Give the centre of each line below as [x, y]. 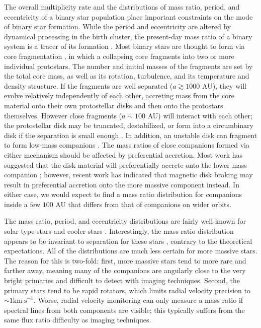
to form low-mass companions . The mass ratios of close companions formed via [127, 145]
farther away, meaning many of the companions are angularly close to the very [125, 270]
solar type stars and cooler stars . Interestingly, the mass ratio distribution [119, 231]
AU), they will [224, 85]
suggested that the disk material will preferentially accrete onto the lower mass [126, 165]
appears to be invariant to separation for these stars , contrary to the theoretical [128, 241]
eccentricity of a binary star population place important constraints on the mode [128, 16]
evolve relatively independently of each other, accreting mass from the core [119, 95]
